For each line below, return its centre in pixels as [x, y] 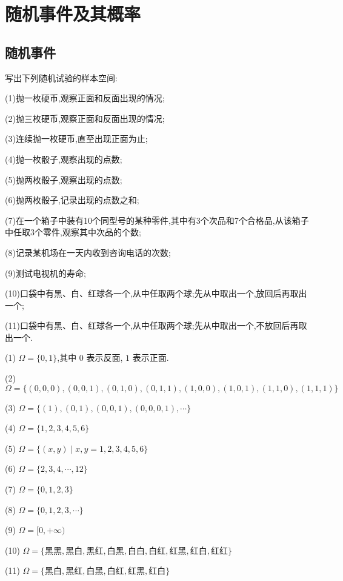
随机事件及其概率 [73, 14]
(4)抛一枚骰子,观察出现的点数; [64, 159]
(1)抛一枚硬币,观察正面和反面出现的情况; [85, 98]
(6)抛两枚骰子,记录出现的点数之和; [72, 200]
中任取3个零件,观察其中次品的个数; [73, 232]
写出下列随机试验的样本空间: [61, 77]
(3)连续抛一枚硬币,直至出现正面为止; [76, 139]
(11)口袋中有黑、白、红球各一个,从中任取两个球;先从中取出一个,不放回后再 [152, 325]
